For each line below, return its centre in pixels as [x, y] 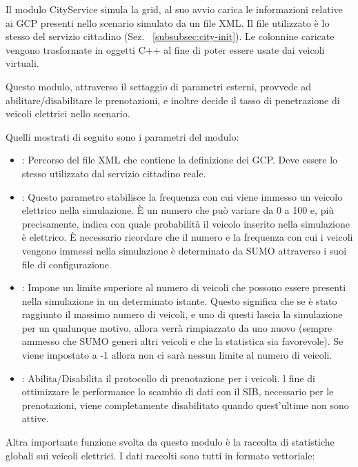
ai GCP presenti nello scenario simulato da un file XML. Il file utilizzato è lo [168, 22]
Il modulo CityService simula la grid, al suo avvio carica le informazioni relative [174, 9]
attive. [35, 418]
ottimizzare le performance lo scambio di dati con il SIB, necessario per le [178, 391]
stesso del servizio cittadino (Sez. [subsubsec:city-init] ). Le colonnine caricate [170, 36]
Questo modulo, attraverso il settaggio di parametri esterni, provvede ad [159, 86]
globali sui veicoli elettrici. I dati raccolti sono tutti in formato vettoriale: [160, 455]
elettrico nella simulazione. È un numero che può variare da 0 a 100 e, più [178, 210]
